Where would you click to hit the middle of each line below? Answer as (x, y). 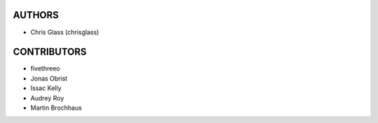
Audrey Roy (47, 98)
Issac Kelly (46, 88)
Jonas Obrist (49, 78)
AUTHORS (36, 15)
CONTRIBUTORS (50, 52)
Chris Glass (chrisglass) (65, 32)
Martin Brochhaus (56, 108)
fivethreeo (45, 68)
